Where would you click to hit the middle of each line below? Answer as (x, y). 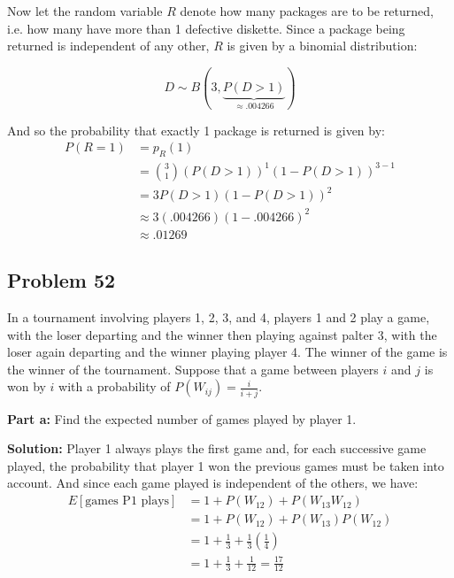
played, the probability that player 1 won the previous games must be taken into (226, 465)
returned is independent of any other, (108, 46)
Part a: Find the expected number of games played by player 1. (182, 418)
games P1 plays (127, 501)
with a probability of (115, 386)
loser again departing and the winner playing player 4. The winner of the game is (227, 352)
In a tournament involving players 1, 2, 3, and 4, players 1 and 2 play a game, (219, 316)
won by (27, 386)
